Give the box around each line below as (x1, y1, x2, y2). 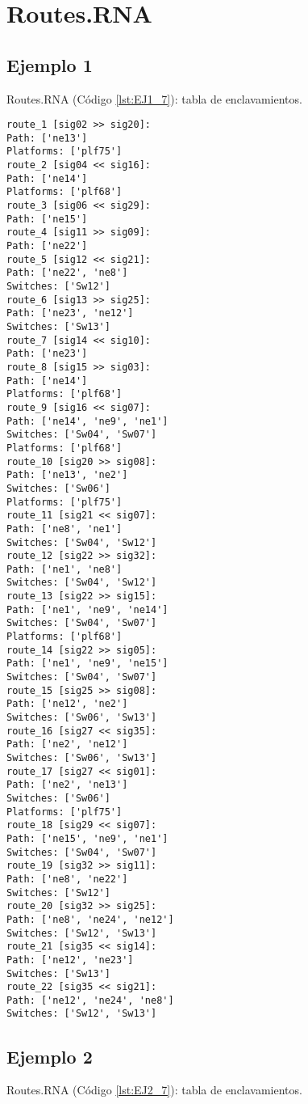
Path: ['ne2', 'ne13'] (6, 779, 128, 791)
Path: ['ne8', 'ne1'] (6, 522, 123, 535)
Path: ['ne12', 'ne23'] (6, 954, 134, 966)
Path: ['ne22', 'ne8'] (6, 267, 128, 279)
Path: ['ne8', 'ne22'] (6, 873, 128, 885)
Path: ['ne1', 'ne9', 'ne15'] (6, 658, 169, 670)
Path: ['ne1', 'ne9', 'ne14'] (6, 603, 169, 615)
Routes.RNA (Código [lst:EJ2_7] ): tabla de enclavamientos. (6, 1081, 302, 1098)
